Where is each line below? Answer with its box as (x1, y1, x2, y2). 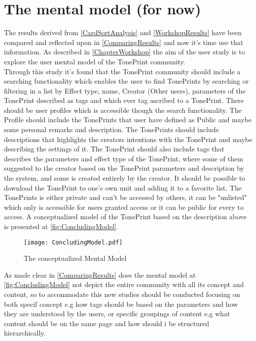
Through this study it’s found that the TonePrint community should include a (4, 66, 241, 76)
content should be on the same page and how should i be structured (4, 318, 210, 328)
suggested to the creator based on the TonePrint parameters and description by (4, 163, 244, 173)
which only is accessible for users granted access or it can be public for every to (4, 201, 244, 212)
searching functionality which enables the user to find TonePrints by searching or (4, 76, 249, 86)
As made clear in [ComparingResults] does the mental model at (4, 269, 196, 280)
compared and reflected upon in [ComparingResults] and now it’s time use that (4, 37, 244, 47)
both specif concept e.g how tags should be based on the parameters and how (4, 298, 238, 309)
